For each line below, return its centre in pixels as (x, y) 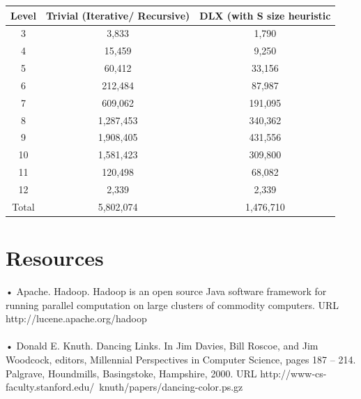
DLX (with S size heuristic (265, 15)
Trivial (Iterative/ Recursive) (118, 15)
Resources (55, 258)
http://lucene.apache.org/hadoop (76, 318)
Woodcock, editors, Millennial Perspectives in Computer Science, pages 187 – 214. (181, 359)
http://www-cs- (293, 373)
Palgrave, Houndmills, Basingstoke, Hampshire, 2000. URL (131, 373)
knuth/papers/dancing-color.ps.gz (171, 387)
